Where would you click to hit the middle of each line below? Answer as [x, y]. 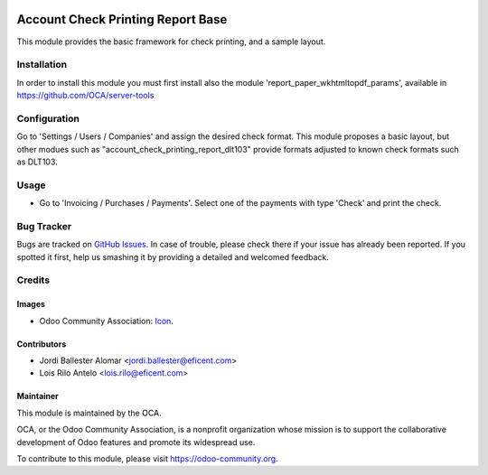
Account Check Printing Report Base [122, 19]
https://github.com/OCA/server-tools [85, 96]
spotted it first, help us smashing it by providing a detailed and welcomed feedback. [173, 256]
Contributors [42, 344]
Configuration [48, 118]
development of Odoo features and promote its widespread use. [136, 442]
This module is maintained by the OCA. [89, 413]
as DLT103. [37, 162]
